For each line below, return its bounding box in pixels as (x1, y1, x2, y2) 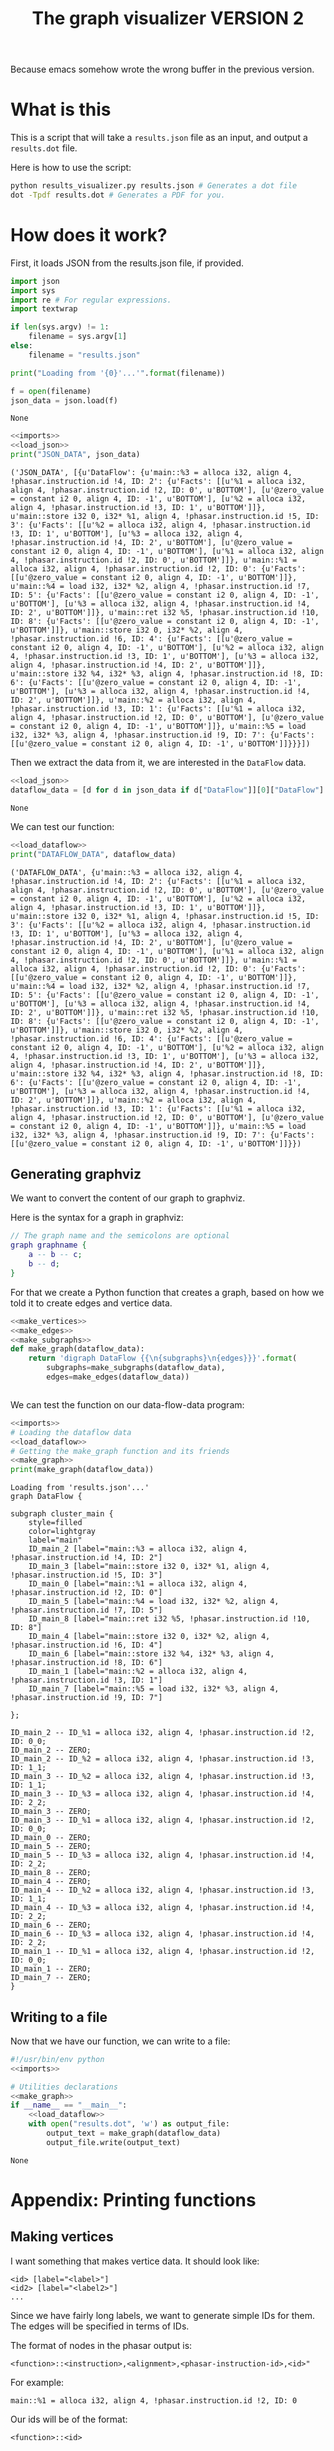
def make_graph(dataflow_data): (10, 1344, 145, 1354)
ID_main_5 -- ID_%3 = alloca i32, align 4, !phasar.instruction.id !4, (10, 1850, 315, 1861)
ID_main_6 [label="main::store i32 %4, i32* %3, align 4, (28, 1649, 275, 1659)
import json (10, 276, 60, 286)
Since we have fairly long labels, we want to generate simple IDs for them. (10, 2309, 315, 2321)
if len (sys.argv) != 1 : (10, 322, 110, 332)
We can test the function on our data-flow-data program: (10, 1398, 245, 1411)
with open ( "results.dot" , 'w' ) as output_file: (28, 2119, 230, 2129)
